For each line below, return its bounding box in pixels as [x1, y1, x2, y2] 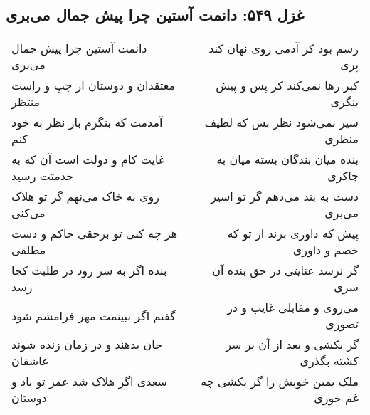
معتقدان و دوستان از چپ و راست [11, 77, 175, 94]
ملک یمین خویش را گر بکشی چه [201, 373, 359, 390]
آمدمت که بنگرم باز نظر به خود [11, 114, 163, 131]
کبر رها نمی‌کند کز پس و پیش [216, 77, 359, 94]
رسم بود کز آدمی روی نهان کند [208, 40, 359, 57]
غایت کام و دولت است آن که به [11, 151, 165, 168]
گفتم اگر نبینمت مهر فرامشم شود [11, 307, 176, 324]
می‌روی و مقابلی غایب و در [227, 299, 359, 316]
